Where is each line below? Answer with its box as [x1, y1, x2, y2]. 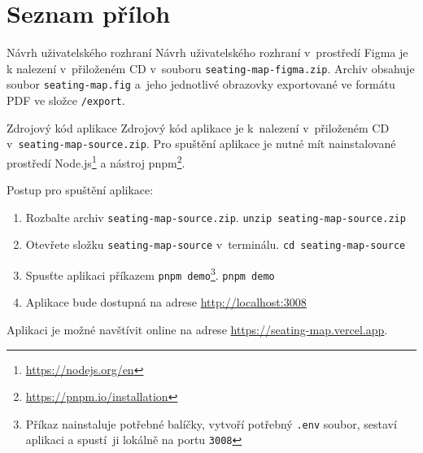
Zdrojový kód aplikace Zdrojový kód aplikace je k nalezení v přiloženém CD [7, 119, 390, 136]
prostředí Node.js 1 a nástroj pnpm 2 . [7, 151, 185, 171]
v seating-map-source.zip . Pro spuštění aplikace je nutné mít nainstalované [7, 135, 396, 152]
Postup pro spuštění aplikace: [7, 181, 154, 198]
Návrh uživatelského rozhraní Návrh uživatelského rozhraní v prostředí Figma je [7, 44, 408, 61]
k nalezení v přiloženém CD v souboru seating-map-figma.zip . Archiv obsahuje [7, 59, 415, 76]
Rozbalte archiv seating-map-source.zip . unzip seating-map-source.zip [25, 208, 406, 225]
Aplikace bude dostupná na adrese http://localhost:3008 [25, 294, 307, 311]
